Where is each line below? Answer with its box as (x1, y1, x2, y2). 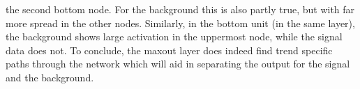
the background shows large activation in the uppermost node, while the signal (6, 29, 343, 44)
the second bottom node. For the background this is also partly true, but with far (6, 2, 355, 16)
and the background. (6, 70, 94, 84)
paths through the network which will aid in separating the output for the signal (6, 56, 350, 71)
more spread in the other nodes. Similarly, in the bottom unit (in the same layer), (6, 15, 355, 30)
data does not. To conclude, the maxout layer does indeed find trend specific (6, 42, 333, 57)
